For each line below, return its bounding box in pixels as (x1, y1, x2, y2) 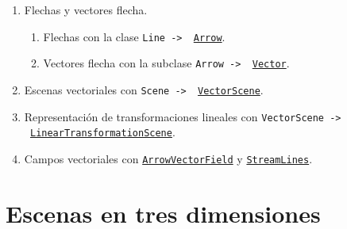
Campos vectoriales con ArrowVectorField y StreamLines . (24, 150, 313, 166)
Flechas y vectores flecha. (24, 2, 148, 17)
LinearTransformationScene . (29, 124, 175, 140)
